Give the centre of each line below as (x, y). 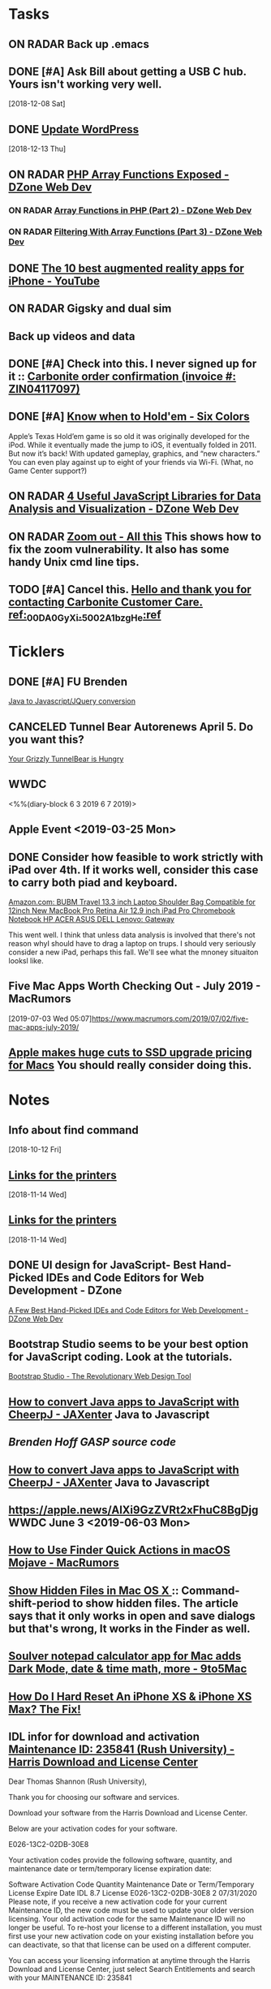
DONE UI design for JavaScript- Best (103, 1266)
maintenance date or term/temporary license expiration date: (110, 1869)
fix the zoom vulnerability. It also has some (119, 549)
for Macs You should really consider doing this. (130, 1065)
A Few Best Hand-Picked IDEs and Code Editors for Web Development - (129, 1310)
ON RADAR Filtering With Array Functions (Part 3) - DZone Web (135, 232)
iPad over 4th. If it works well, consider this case (133, 870)
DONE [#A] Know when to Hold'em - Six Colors (129, 417)
